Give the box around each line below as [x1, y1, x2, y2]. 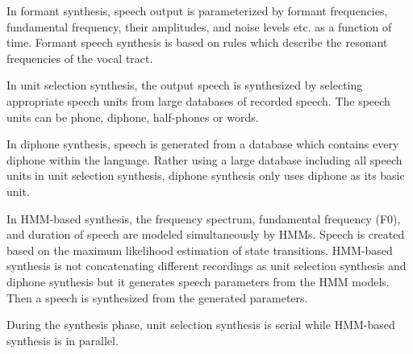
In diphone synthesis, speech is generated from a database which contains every [6, 135, 399, 152]
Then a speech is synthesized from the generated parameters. [6, 289, 308, 306]
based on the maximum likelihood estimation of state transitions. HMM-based [6, 241, 393, 258]
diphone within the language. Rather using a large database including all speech [6, 151, 403, 168]
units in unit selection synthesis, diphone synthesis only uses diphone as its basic [6, 167, 405, 184]
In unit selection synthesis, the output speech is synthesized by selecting [6, 77, 363, 94]
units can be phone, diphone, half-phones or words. [6, 108, 259, 125]
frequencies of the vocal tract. [6, 49, 153, 66]
